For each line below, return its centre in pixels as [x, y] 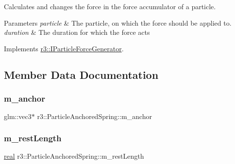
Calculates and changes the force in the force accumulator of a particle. [110, 6]
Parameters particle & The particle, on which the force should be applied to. [118, 22]
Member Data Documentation [81, 74]
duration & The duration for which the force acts [77, 32]
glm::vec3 [18, 116]
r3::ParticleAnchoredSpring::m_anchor [94, 116]
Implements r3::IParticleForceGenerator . [64, 48]
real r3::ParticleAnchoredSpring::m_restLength [74, 156]
